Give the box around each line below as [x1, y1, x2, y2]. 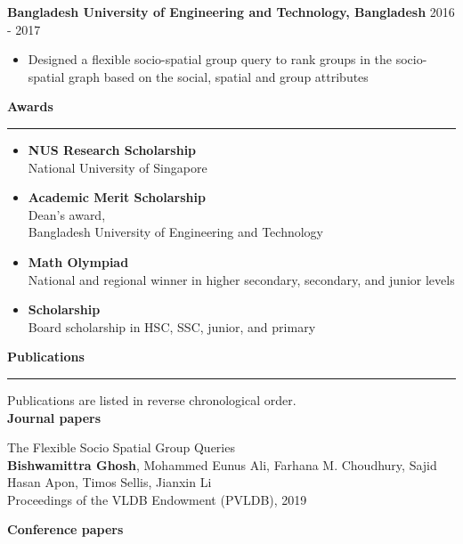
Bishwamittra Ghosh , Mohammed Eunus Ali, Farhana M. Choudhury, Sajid [7, 455, 437, 474]
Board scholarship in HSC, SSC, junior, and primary [28, 317, 316, 336]
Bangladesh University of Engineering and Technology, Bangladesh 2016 [7, 3, 455, 20]
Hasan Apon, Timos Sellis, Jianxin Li [7, 473, 212, 491]
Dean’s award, [28, 205, 106, 223]
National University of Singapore [28, 158, 207, 176]
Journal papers [7, 408, 102, 426]
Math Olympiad [28, 252, 129, 271]
